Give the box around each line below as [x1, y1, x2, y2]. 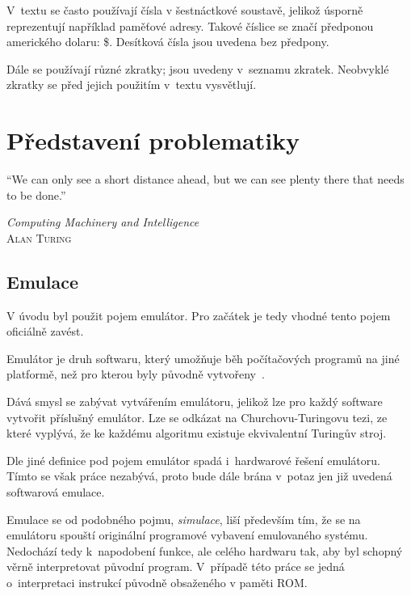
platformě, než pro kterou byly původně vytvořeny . [6, 366, 265, 383]
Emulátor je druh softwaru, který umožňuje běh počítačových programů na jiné [6, 349, 400, 366]
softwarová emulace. [6, 484, 105, 501]
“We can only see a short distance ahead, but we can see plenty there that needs [6, 171, 405, 188]
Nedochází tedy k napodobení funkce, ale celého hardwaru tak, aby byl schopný [6, 542, 403, 559]
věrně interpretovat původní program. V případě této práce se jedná [6, 558, 345, 575]
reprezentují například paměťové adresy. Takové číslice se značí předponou [6, 17, 374, 34]
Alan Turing [6, 229, 72, 246]
